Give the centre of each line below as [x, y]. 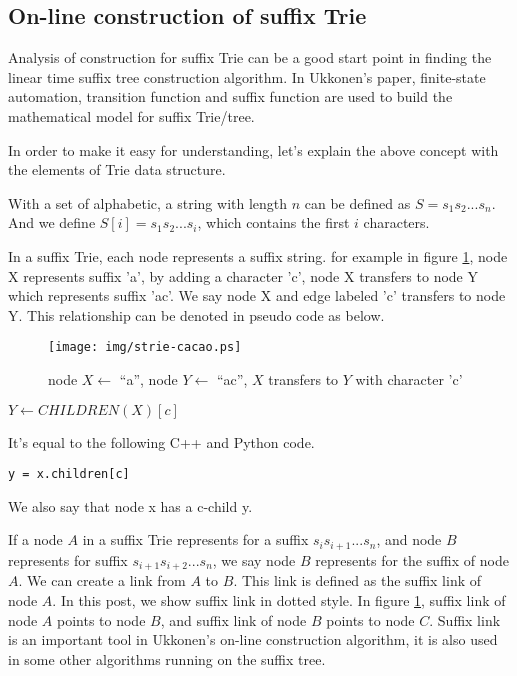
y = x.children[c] [69, 474]
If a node [35, 539]
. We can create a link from [102, 580]
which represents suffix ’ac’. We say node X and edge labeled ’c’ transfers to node [257, 295]
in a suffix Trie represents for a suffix [195, 539]
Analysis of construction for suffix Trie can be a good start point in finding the [250, 57]
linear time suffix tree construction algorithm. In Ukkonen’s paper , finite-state [247, 76]
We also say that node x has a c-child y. [130, 505]
